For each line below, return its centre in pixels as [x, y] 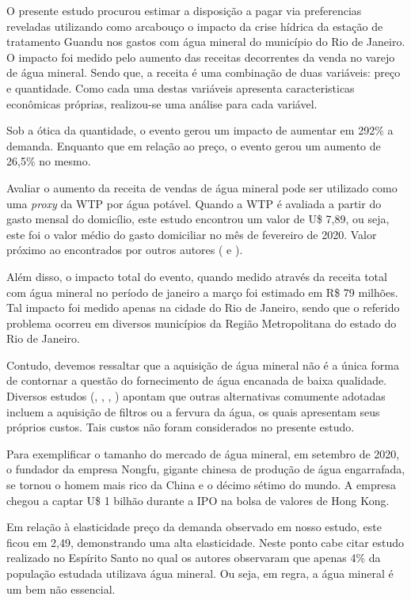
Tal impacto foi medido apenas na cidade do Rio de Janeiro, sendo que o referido [203, 308]
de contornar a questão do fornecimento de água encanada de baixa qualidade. [197, 380]
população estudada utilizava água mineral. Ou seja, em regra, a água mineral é [200, 573]
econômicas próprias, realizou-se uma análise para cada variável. [162, 103]
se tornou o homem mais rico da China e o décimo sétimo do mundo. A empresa [201, 485]
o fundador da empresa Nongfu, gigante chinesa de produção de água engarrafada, [206, 469]
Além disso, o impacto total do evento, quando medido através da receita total [197, 276]
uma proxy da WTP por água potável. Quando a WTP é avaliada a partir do [194, 203]
